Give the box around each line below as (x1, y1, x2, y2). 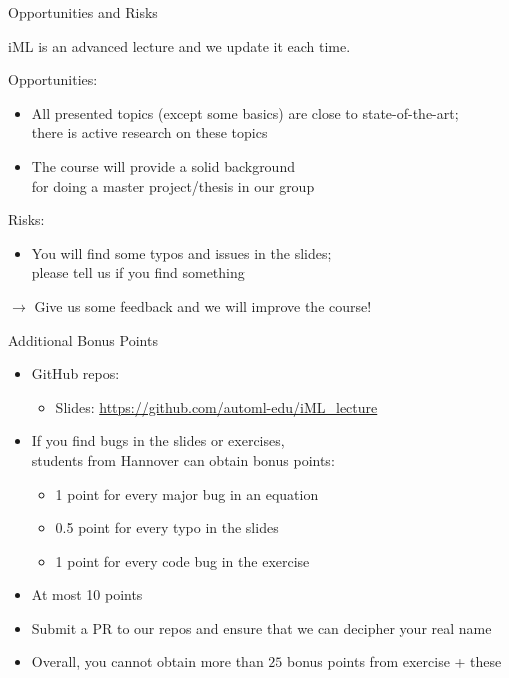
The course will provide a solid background (31, 155, 295, 176)
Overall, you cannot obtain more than (31, 651, 264, 672)
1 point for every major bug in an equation (55, 483, 319, 504)
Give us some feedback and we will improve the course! (34, 295, 372, 316)
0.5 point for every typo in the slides (55, 517, 279, 538)
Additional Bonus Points (8, 329, 158, 350)
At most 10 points (31, 584, 143, 605)
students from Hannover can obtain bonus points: (31, 449, 335, 470)
